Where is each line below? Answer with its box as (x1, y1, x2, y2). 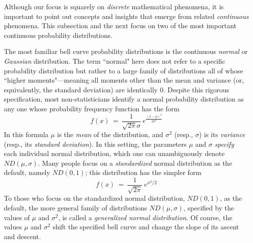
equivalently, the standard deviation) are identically (4, 84, 158, 94)
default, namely (4, 167, 50, 177)
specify (215, 139, 234, 149)
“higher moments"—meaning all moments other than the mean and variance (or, (4, 75, 244, 85)
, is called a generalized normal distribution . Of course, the (58, 212, 233, 222)
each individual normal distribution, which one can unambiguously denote (4, 148, 225, 158)
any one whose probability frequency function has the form (4, 103, 180, 113)
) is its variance (199, 129, 245, 139)
